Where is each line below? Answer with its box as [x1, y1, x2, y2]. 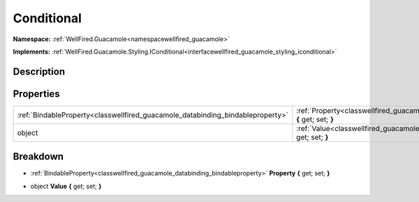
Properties [13, 88, 60, 100]
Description [13, 65, 66, 77]
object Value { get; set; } [30, 182, 102, 190]
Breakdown [13, 150, 64, 163]
